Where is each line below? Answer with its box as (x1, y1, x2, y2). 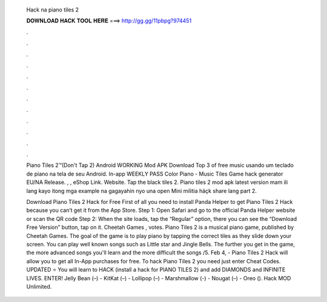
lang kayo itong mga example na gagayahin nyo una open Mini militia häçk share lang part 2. (26, 187, 257, 194)
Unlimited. (26, 283, 52, 290)
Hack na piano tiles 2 (26, 6, 79, 13)
